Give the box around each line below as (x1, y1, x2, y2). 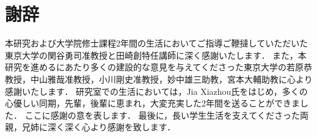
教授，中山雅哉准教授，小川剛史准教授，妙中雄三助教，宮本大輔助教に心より (5, 72, 313, 85)
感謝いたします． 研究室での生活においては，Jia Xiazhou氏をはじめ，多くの (5, 84, 308, 97)
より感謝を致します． (90, 120, 176, 133)
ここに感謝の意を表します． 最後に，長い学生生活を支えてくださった (24, 108, 300, 121)
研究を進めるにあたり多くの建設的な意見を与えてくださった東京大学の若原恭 (5, 61, 312, 73)
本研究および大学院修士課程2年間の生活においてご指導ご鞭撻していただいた (5, 37, 308, 50)
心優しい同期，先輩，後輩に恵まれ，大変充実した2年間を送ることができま (5, 97, 300, 109)
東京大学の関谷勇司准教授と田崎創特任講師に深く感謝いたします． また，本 (5, 48, 307, 61)
